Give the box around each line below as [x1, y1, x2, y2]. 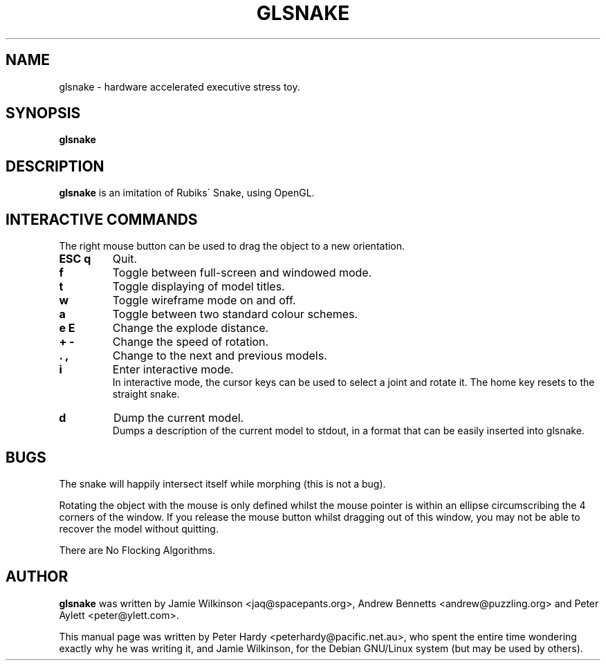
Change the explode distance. [112, 321, 269, 335]
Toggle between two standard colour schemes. [112, 307, 358, 322]
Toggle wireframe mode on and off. [112, 293, 296, 308]
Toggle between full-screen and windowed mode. [112, 266, 372, 280]
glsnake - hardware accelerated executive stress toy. [59, 80, 300, 93]
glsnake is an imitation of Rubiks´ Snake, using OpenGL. [59, 187, 315, 199]
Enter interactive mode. [112, 362, 234, 377]
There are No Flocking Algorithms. [59, 544, 216, 556]
